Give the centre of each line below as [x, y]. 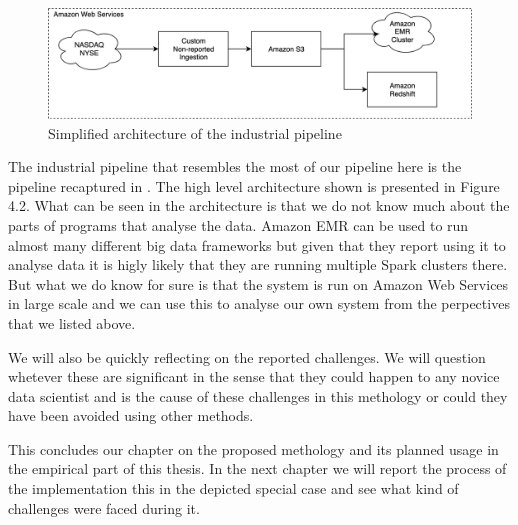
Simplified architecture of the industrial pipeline [195, 132]
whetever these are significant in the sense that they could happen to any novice [254, 376]
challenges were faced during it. [104, 507]
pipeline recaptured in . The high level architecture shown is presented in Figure [254, 185]
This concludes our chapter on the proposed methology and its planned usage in [253, 448]
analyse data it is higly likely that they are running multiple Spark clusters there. [258, 264]
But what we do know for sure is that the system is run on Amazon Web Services [258, 283]
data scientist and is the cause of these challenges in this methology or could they [258, 395]
